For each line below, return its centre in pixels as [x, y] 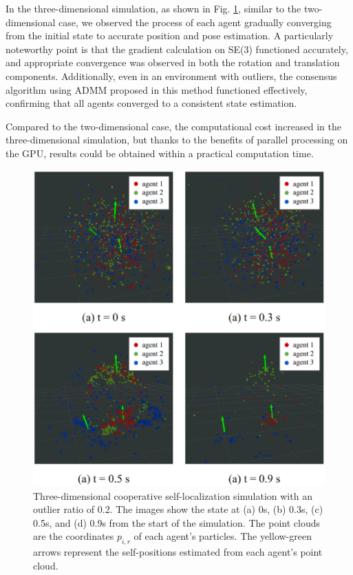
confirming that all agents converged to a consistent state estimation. [151, 103]
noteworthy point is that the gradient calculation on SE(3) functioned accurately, [177, 49]
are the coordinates [74, 536]
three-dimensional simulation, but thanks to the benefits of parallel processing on [177, 140]
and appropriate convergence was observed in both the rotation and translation [173, 62]
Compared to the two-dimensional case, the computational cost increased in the [174, 126]
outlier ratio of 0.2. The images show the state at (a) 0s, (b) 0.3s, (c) [178, 509]
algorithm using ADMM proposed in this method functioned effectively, [157, 89]
